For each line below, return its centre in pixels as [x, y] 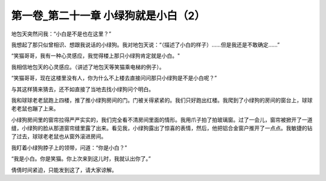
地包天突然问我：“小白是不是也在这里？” [61, 34]
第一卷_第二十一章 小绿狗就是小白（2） [108, 16]
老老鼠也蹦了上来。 [35, 109]
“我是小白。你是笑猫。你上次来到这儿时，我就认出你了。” [81, 159]
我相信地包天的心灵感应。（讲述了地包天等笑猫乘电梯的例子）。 [88, 67]
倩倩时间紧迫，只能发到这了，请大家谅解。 [64, 170]
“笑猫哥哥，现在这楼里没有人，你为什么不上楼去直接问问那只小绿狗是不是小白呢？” [114, 78]
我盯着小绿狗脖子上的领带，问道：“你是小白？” [69, 147]
